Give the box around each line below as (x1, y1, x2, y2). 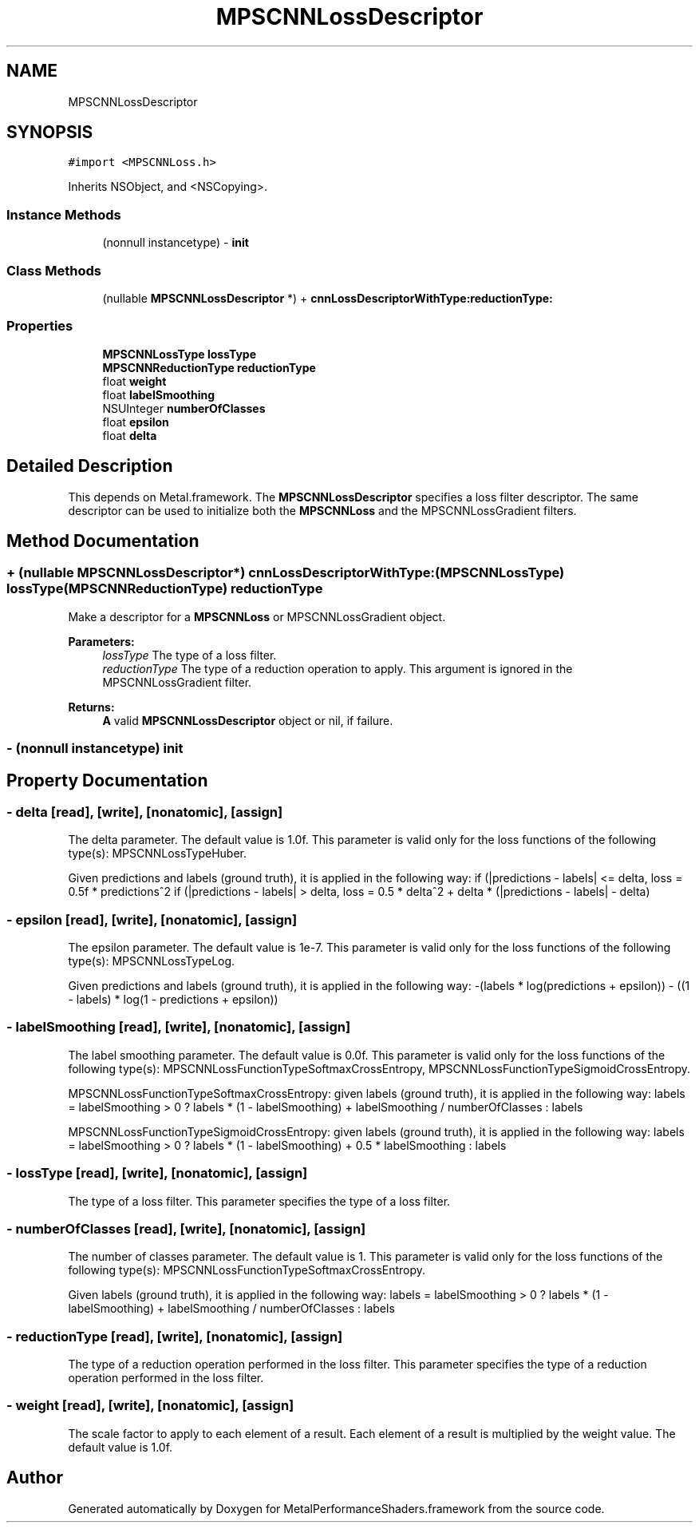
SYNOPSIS (6, 122, 93, 143)
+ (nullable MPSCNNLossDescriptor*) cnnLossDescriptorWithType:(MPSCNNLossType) (6, 564, 565, 581)
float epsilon (102, 414, 169, 429)
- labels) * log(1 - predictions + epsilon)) (68, 992, 278, 1007)
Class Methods (6, 262, 101, 279)
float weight (102, 374, 167, 388)
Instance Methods (6, 206, 121, 223)
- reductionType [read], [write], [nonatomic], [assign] (6, 1328, 343, 1345)
